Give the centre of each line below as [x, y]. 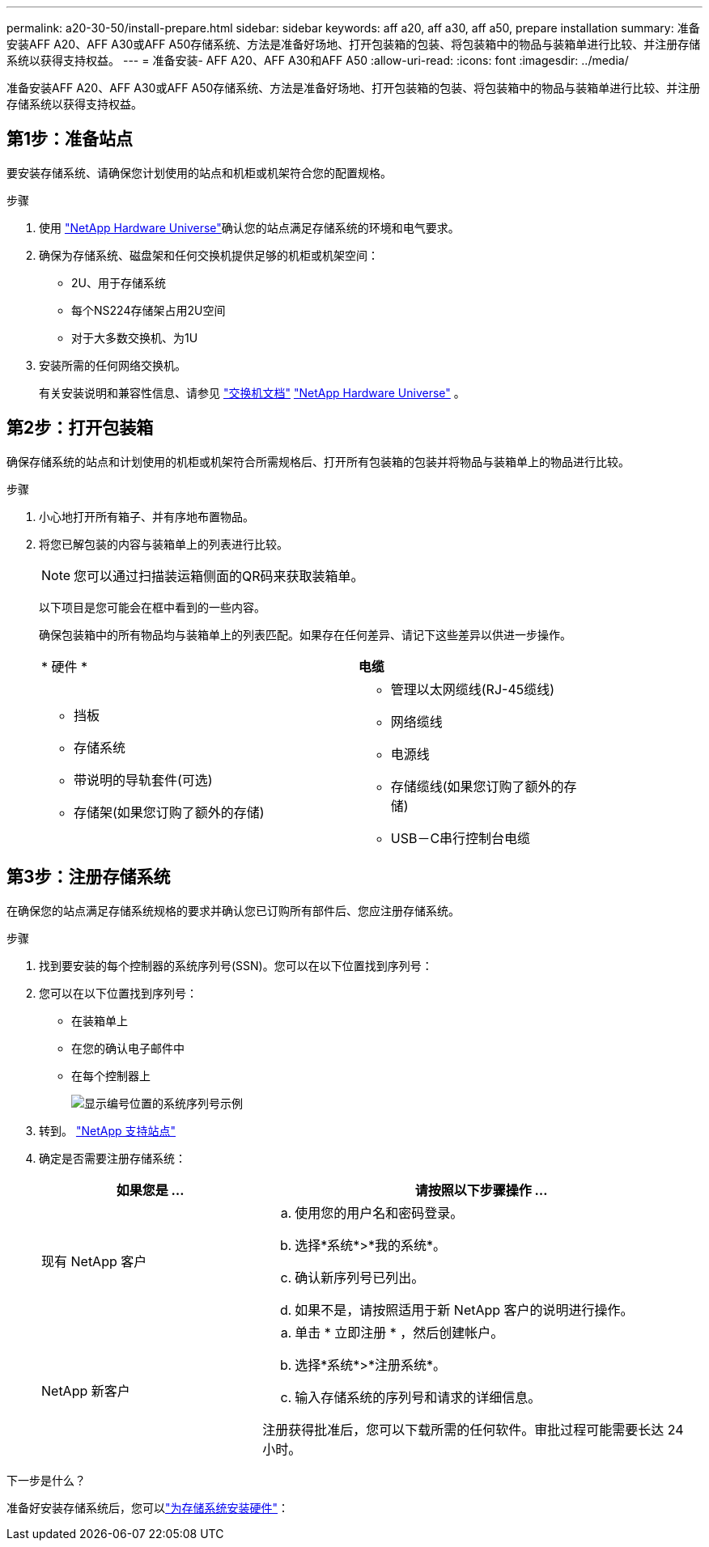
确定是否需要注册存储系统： [113, 1158]
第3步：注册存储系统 [89, 877]
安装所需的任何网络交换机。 [113, 365]
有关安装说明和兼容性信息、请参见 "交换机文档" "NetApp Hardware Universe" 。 [252, 392]
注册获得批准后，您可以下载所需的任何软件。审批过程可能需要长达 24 [473, 1429]
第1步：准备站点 [70, 139]
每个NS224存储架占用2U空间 [149, 310]
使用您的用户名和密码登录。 [379, 1212]
